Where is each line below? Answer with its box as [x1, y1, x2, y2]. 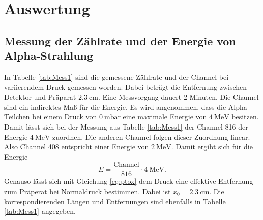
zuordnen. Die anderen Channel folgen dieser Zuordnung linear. [52, 131, 250, 142]
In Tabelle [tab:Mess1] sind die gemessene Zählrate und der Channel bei [4, 71, 229, 82]
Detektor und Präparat [4, 91, 76, 102]
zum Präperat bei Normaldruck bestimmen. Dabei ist [4, 185, 171, 196]
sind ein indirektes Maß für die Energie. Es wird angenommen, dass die [4, 101, 226, 112]
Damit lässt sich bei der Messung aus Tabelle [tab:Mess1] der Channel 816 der [4, 121, 248, 132]
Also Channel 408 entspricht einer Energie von [4, 141, 149, 152]
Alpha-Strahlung [4, 48, 94, 64]
